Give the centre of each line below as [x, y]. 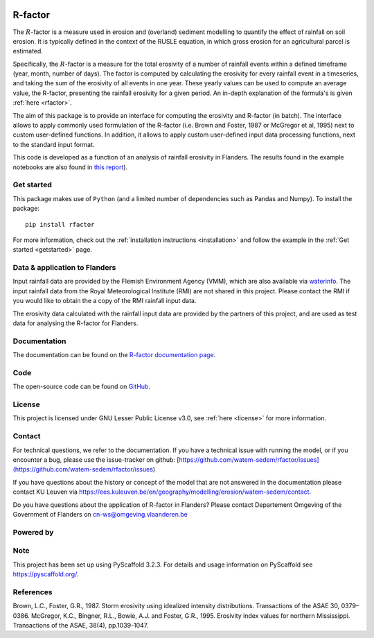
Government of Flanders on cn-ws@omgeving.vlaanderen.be [100, 514]
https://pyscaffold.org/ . [46, 574]
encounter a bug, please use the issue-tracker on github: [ [96, 459]
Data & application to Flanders [64, 268]
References [33, 592]
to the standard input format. [54, 144]
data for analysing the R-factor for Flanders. [75, 323]
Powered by [33, 532]
